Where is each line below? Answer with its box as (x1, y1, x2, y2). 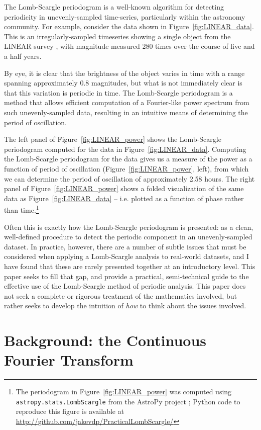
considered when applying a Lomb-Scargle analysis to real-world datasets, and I (4, 251, 249, 262)
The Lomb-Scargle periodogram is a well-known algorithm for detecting (4, 2, 224, 12)
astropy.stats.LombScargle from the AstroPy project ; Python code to (16, 396, 240, 406)
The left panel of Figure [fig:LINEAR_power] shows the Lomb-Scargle (4, 134, 221, 144)
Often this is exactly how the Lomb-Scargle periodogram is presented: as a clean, (4, 221, 253, 232)
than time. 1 (4, 203, 39, 215)
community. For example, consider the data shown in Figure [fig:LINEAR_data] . (4, 21, 254, 32)
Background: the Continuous (4, 330, 207, 351)
